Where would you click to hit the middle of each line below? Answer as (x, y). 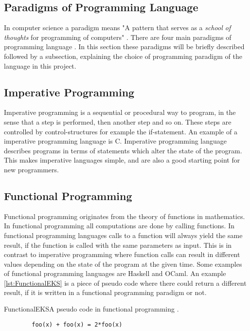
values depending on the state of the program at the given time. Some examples (123, 264)
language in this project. (40, 65)
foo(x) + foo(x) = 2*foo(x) (77, 324)
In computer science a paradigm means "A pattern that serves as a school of (117, 28)
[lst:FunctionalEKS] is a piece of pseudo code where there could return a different (125, 283)
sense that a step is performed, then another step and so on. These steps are (118, 121)
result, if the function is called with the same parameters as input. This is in (118, 245)
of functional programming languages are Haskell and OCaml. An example (115, 273)
